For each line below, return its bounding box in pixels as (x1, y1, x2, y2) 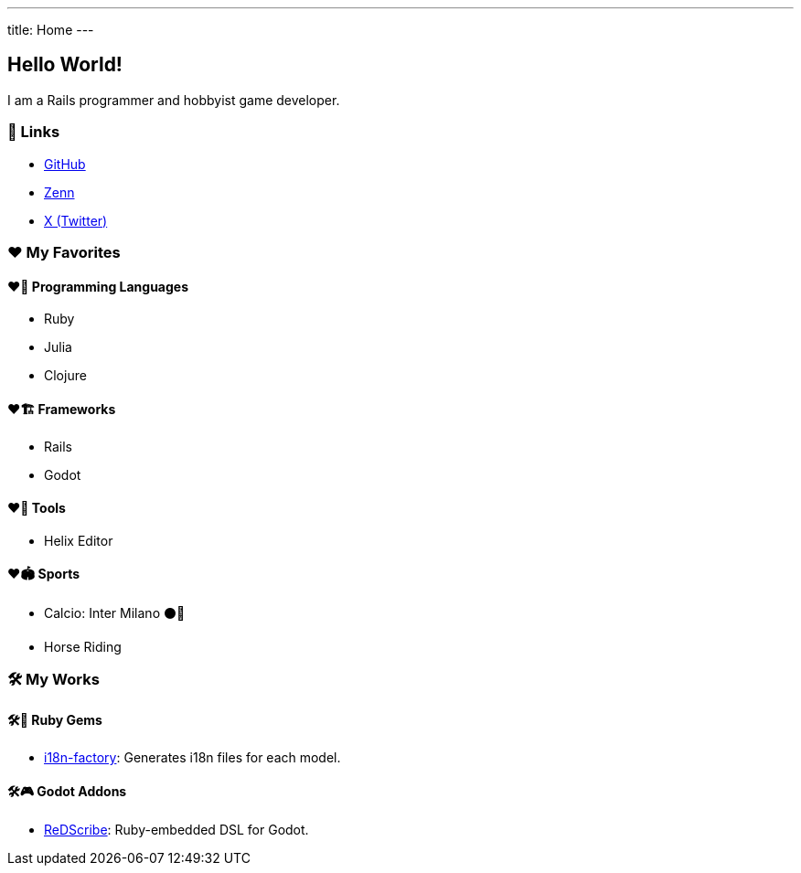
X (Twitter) (44, 212, 108, 229)
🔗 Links (7, 122, 60, 142)
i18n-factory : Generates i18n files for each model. (44, 750, 341, 766)
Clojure (44, 367, 87, 384)
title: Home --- (7, 22, 94, 37)
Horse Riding (44, 638, 122, 655)
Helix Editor (44, 532, 113, 548)
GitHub (44, 155, 86, 172)
